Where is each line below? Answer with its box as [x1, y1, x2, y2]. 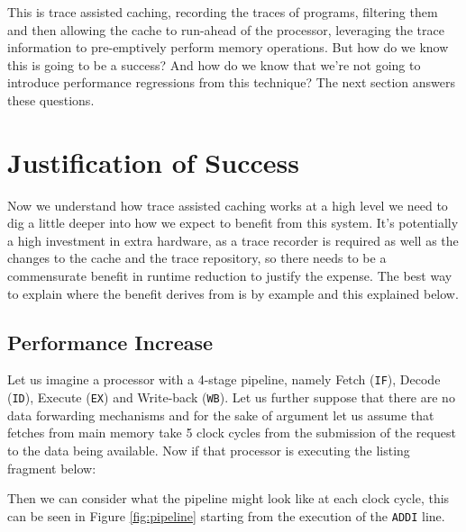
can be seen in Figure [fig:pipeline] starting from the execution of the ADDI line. [7, 506, 445, 525]
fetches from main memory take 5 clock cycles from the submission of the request [7, 423, 456, 442]
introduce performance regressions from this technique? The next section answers [7, 73, 455, 92]
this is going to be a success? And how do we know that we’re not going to [7, 55, 421, 74]
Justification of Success [7, 143, 299, 180]
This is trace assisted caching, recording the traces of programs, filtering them [7, 3, 438, 21]
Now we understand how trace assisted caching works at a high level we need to [7, 195, 448, 214]
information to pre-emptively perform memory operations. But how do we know [7, 38, 449, 57]
